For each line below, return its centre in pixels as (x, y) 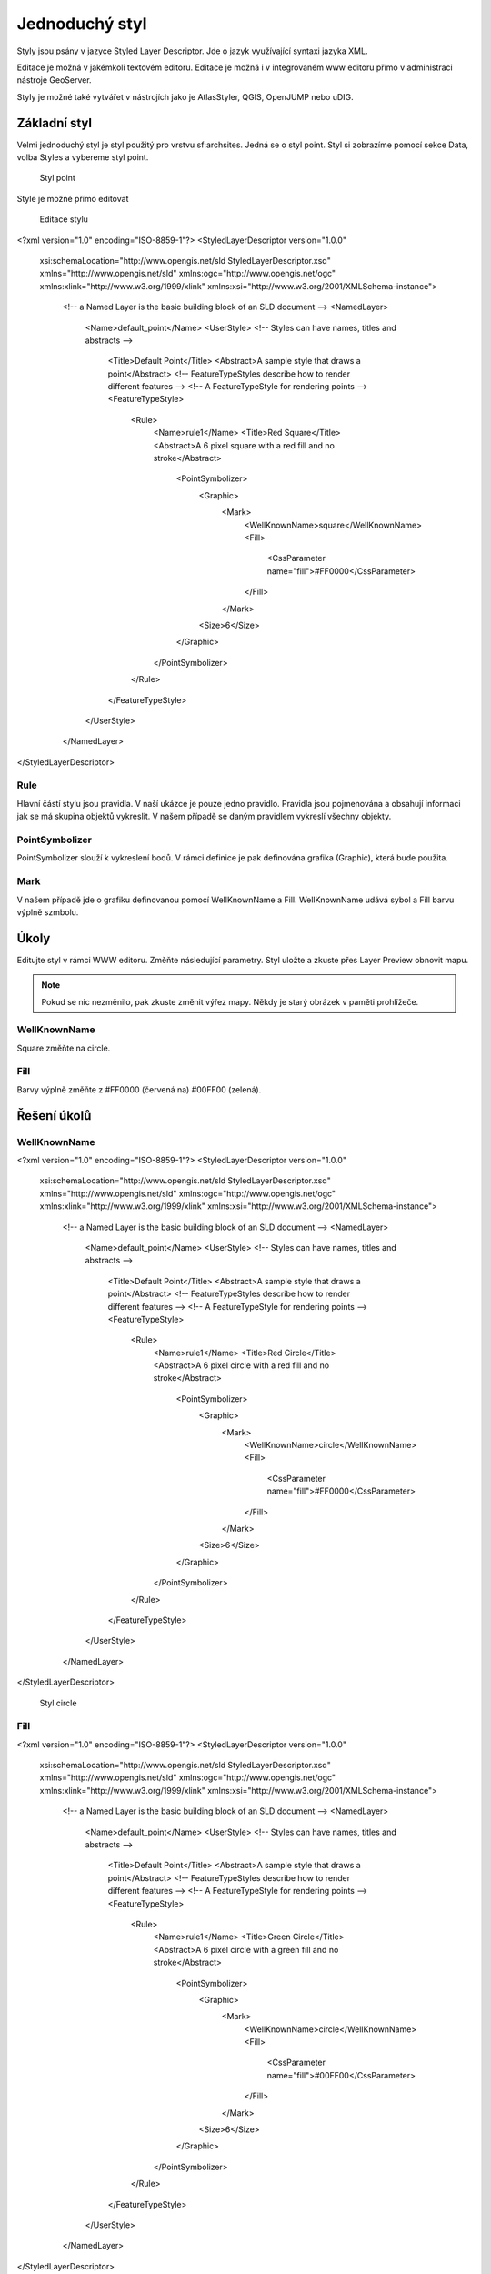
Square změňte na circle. (64, 1048)
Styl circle (58, 1703)
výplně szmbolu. (48, 912)
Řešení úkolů (54, 1116)
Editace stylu (64, 219)
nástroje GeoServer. (54, 80)
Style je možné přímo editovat (73, 198)
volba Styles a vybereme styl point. (83, 157)
